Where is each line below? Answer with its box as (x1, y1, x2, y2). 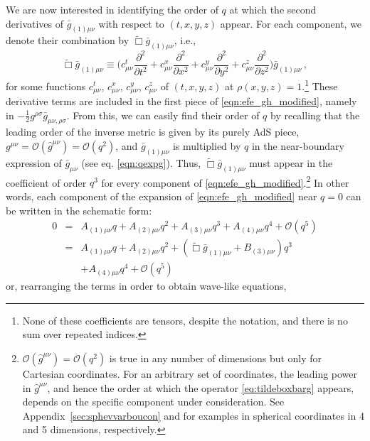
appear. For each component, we (220, 16, 362, 31)
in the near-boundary (251, 138, 344, 153)
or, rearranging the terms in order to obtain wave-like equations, (6, 278, 287, 293)
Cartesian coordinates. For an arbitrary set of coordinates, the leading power (22, 366, 358, 381)
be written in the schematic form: (6, 202, 152, 217)
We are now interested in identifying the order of (6, 2, 218, 16)
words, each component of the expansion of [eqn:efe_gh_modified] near (6, 188, 317, 203)
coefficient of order (6, 175, 87, 190)
